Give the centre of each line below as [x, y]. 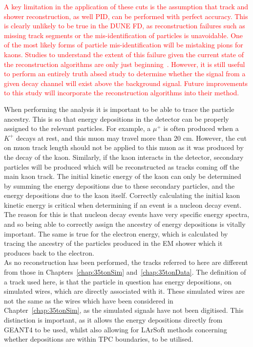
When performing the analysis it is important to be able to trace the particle [119, 109]
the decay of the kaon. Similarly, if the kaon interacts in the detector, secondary [124, 157]
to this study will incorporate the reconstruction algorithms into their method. [122, 93]
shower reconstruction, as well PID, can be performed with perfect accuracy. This [126, 16]
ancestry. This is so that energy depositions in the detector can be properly [116, 119]
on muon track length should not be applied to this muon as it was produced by [124, 147]
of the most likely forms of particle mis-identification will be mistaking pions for [124, 45]
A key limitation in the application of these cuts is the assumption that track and [126, 6]
